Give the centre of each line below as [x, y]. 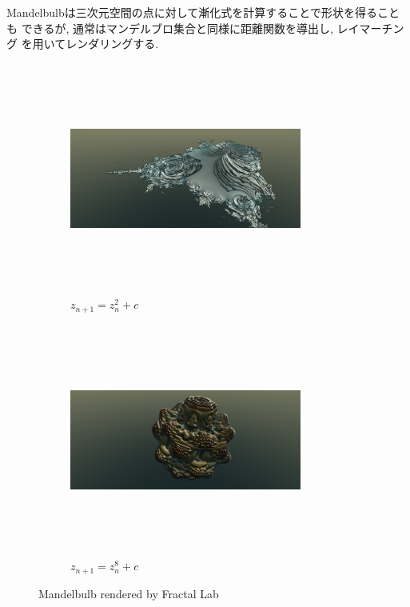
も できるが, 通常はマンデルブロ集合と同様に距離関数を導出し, [170, 28]
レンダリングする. [112, 44]
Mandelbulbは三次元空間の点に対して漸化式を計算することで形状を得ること [203, 12]
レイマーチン [370, 28]
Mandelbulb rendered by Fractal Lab [129, 593]
